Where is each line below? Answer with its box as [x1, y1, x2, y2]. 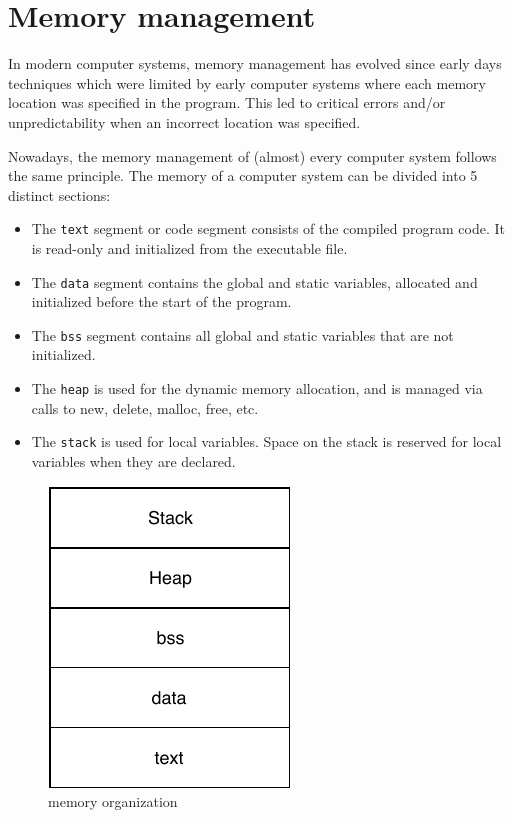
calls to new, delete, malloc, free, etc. [31, 397, 259, 418]
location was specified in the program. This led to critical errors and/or [8, 92, 446, 113]
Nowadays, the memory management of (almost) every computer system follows [8, 145, 497, 166]
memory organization [48, 791, 178, 812]
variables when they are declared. [31, 450, 236, 471]
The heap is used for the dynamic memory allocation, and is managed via [31, 378, 483, 399]
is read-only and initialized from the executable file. [31, 237, 348, 258]
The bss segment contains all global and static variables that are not [31, 324, 454, 345]
